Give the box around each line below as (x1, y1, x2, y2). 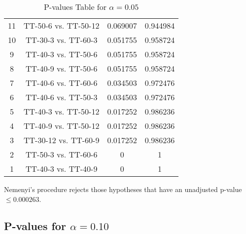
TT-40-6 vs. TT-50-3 (26, 91, 98, 103)
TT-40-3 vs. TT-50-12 (24, 106, 100, 117)
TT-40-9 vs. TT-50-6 (26, 63, 98, 74)
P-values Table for (43, 1, 106, 12)
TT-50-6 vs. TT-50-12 (24, 20, 100, 31)
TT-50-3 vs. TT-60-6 (26, 149, 98, 160)
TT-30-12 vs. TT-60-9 (24, 134, 100, 146)
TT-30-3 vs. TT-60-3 (26, 34, 98, 45)
